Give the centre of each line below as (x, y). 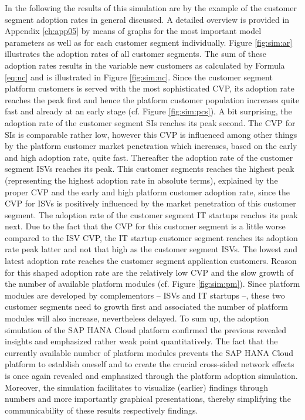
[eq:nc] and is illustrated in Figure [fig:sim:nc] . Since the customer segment (139, 77)
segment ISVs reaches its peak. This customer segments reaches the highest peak (150, 169)
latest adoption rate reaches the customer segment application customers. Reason (151, 261)
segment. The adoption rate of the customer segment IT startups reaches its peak (151, 214)
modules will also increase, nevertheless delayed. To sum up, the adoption (137, 318)
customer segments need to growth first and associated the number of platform (146, 306)
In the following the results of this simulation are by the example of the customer (151, 8)
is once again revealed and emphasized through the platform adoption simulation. (151, 375)
